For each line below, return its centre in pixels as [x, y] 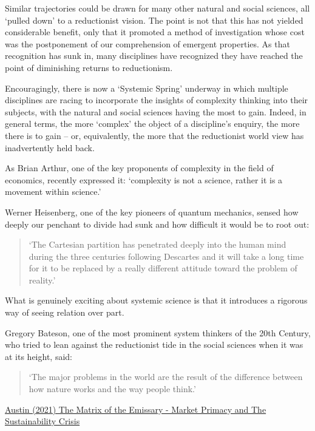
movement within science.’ [53, 192]
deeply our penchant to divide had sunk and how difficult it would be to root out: [157, 224]
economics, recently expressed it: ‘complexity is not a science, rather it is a [144, 179]
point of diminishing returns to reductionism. [89, 67]
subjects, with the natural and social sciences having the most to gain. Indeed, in [156, 111]
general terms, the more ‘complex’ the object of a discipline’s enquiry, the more [152, 124]
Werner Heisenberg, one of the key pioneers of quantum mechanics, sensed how [152, 212]
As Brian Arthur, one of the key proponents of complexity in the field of [139, 168]
